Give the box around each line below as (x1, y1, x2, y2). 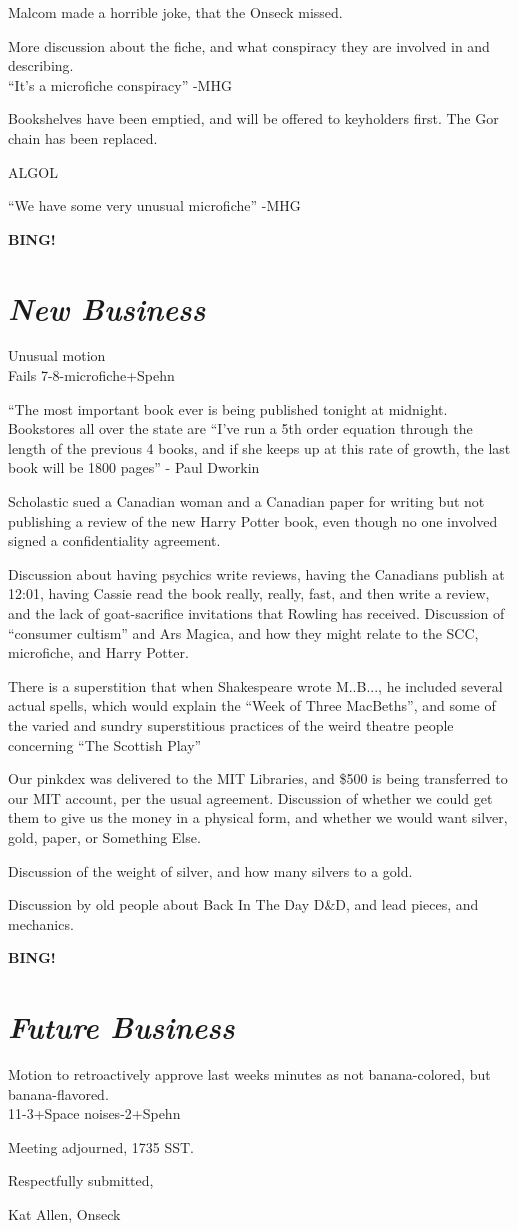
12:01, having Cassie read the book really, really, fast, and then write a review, (8, 583, 490, 604)
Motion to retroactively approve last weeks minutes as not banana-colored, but (8, 1064, 491, 1085)
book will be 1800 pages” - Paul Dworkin (8, 457, 260, 478)
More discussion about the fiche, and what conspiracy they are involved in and (8, 35, 490, 56)
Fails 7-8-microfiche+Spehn (8, 365, 175, 386)
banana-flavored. (8, 1083, 109, 1104)
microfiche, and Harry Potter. (8, 642, 189, 663)
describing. (8, 55, 74, 76)
